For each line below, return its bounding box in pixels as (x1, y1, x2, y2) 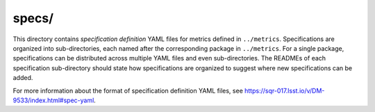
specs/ (12, 10, 54, 26)
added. (12, 74, 33, 82)
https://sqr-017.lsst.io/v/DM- (244, 86, 325, 95)
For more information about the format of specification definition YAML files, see (12, 86, 243, 95)
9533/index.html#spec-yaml (12, 96, 94, 104)
